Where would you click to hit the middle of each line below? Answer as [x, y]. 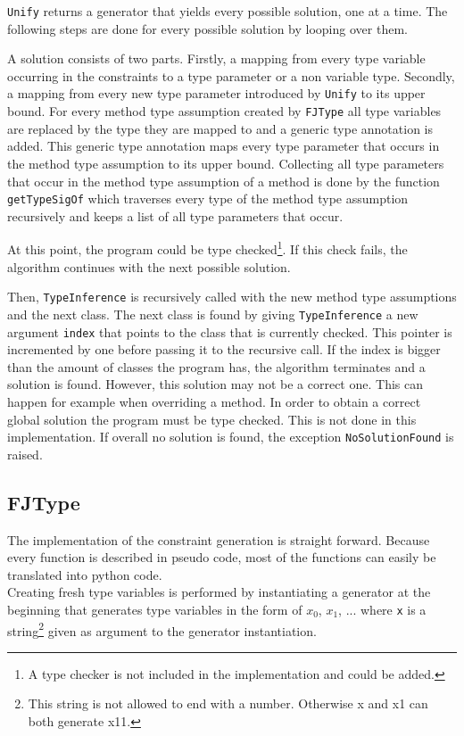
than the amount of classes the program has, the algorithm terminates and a [216, 366]
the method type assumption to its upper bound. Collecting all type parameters [226, 163]
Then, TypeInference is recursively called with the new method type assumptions [232, 297]
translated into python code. [85, 574]
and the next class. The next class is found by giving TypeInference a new [213, 314]
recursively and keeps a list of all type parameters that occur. [175, 215]
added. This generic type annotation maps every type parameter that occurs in [224, 146]
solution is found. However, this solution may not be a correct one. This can [215, 384]
